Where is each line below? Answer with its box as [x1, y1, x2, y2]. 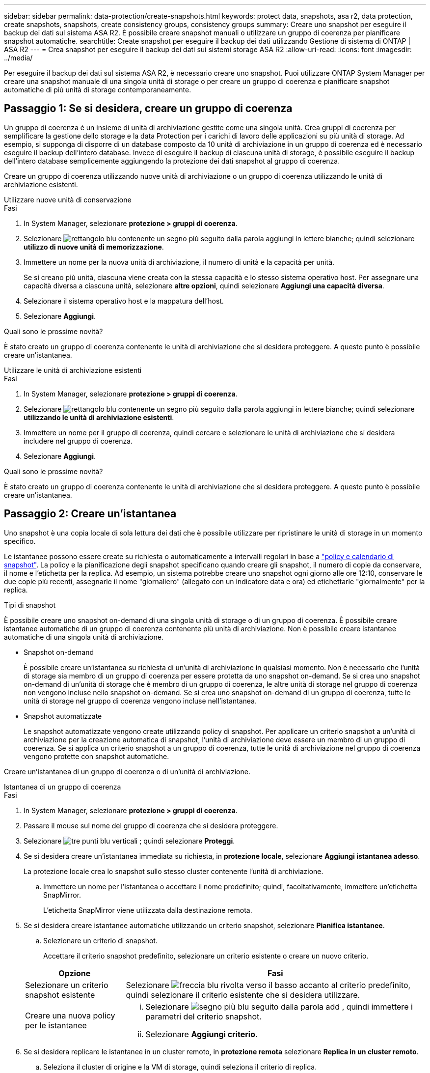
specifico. [4, 536, 36, 545]
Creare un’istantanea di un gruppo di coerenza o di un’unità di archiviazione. [4, 767, 250, 776]
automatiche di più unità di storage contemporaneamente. [4, 85, 191, 94]
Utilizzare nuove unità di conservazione [4, 195, 132, 204]
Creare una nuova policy [25, 1010, 115, 1020]
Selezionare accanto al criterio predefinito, [126, 980, 411, 990]
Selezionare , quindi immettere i [145, 1001, 413, 1012]
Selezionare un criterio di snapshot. [43, 936, 158, 945]
